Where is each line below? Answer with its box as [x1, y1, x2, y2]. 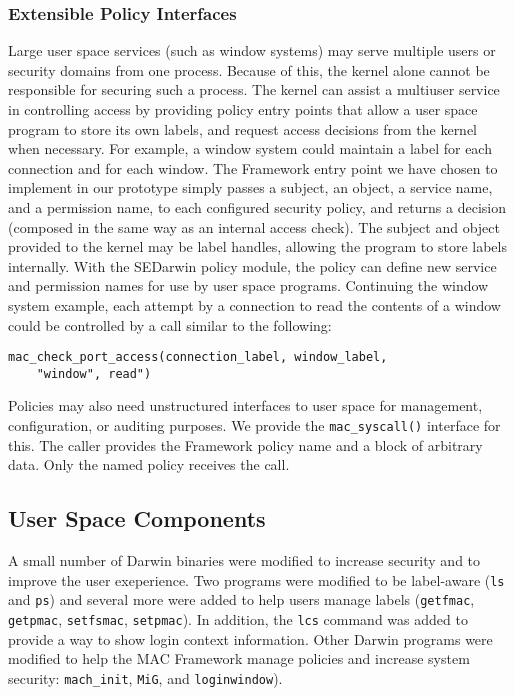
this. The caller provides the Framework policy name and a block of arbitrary [8, 434, 483, 455]
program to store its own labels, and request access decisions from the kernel [8, 118, 478, 139]
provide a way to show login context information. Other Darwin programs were [8, 628, 493, 649]
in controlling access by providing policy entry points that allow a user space [8, 99, 478, 119]
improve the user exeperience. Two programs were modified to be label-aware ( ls [8, 569, 505, 590]
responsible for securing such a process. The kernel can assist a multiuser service [8, 79, 500, 100]
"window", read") [36, 366, 152, 381]
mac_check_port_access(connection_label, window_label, [8, 350, 388, 365]
